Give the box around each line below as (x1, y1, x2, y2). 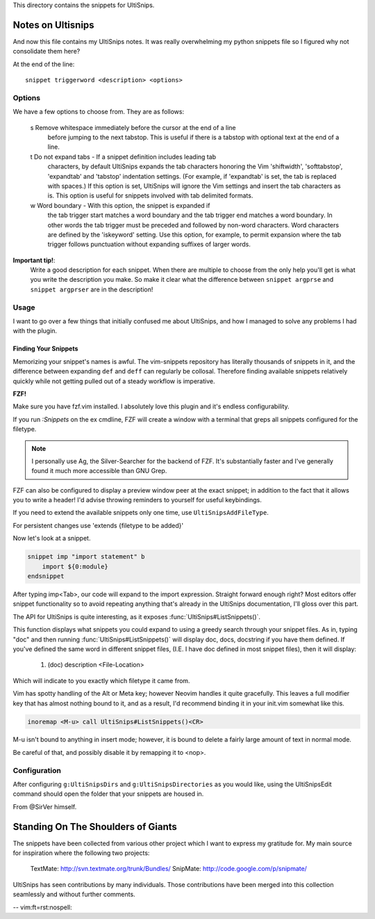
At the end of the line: (12, 60, 75, 68)
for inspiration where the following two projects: (12, 849, 150, 857)
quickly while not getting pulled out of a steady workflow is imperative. (12, 376, 215, 385)
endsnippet (27, 573, 65, 580)
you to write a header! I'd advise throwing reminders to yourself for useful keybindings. (12, 496, 262, 504)
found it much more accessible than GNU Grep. (31, 467, 167, 475)
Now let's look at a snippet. (12, 534, 91, 543)
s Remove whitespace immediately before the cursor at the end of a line (30, 123, 236, 131)
